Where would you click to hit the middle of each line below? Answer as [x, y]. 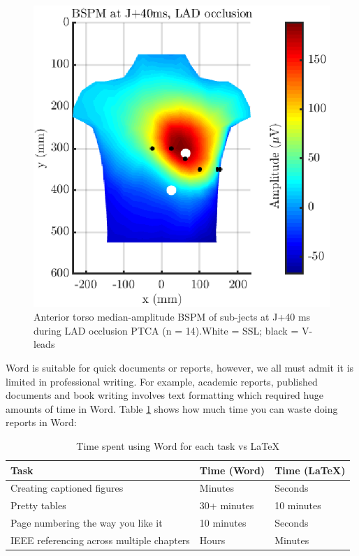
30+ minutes [227, 505]
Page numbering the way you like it [87, 523]
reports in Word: [41, 422]
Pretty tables [38, 505]
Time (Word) [232, 470]
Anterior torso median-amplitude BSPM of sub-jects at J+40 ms [172, 317]
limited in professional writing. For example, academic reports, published [162, 381]
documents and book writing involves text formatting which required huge [164, 395]
